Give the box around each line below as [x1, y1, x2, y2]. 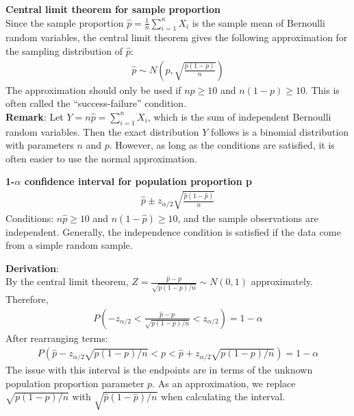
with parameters [5, 138, 74, 152]
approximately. [251, 274, 314, 289]
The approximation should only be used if [5, 82, 181, 97]
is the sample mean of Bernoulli [192, 15, 325, 29]
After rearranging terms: [5, 330, 108, 345]
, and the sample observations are [177, 210, 318, 225]
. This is [305, 82, 340, 97]
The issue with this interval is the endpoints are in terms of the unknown [5, 363, 313, 377]
